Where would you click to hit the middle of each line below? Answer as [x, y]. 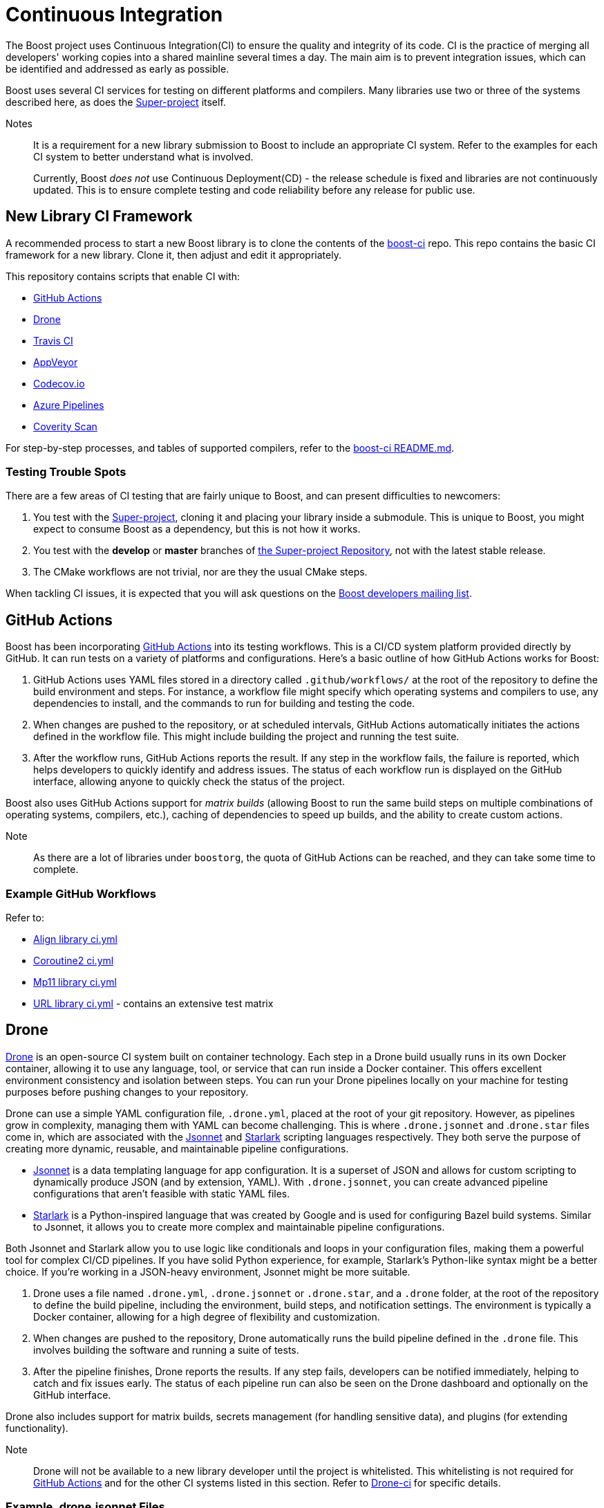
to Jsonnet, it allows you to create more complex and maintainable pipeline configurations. [239, 1226]
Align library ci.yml [75, 939]
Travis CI [53, 340]
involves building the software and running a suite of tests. [166, 1350]
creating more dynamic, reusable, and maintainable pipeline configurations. [177, 1148]
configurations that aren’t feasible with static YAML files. [162, 1193]
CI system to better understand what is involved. [143, 156]
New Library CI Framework [99, 217]
